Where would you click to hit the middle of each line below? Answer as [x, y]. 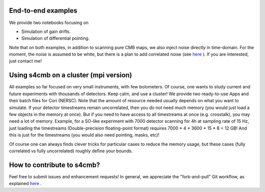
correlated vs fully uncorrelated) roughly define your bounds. [71, 151]
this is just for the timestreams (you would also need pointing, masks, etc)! [84, 135]
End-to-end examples [43, 11]
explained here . [25, 184]
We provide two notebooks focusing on [49, 23]
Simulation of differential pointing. [55, 38]
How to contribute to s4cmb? [54, 165]
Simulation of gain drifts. [46, 31]
